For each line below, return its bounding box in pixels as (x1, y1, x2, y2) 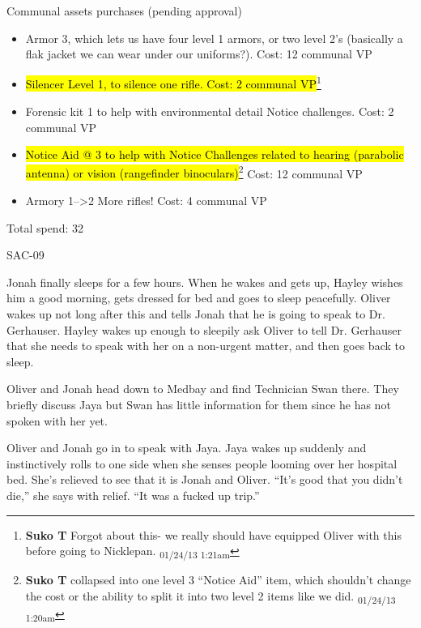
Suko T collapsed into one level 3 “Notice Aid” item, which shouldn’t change (25, 571, 411, 588)
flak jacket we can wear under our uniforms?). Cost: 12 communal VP (25, 45, 372, 62)
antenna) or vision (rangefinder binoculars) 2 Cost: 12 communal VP (25, 162, 363, 182)
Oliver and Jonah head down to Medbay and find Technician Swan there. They (6, 380, 399, 397)
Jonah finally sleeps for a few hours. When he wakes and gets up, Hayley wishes (6, 273, 403, 290)
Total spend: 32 (6, 219, 83, 236)
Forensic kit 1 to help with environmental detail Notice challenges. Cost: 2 (25, 103, 394, 120)
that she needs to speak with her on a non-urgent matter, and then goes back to (6, 337, 405, 354)
